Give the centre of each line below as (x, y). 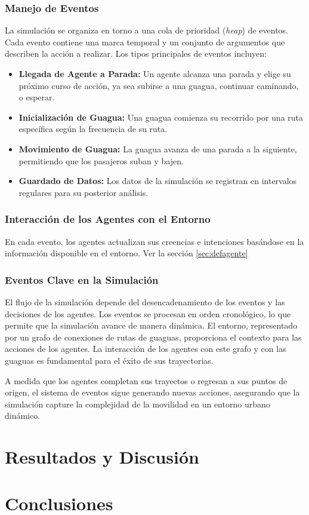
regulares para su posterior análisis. (84, 192)
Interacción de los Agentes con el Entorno (108, 219)
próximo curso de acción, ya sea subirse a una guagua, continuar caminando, (159, 85)
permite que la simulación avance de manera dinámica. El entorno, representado (151, 325)
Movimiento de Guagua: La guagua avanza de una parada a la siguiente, (158, 148)
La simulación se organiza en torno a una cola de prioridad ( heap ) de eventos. (146, 30)
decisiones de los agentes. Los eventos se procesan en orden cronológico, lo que (148, 313)
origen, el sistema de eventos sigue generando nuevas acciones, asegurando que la (152, 392)
